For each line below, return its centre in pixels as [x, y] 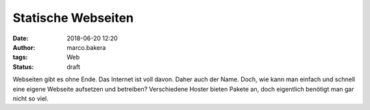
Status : [23, 67]
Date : [21, 38]
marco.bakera [86, 47]
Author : [24, 47]
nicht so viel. [31, 98]
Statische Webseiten [73, 18]
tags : [20, 57]
